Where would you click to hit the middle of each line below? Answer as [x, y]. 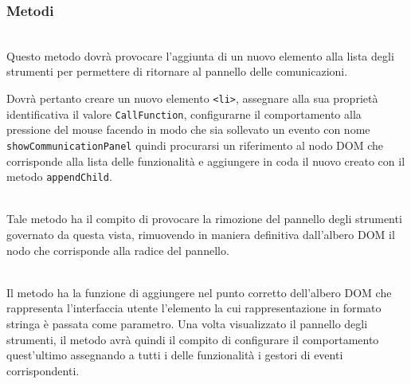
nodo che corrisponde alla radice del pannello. [118, 250]
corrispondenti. [43, 370]
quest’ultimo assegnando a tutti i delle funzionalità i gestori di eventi [175, 355]
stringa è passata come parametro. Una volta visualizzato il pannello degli [187, 323]
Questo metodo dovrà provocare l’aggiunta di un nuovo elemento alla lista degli [200, 55]
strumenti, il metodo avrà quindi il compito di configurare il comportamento [193, 339]
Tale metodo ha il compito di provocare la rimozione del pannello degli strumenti [204, 219]
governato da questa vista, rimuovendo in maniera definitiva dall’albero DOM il [201, 234]
